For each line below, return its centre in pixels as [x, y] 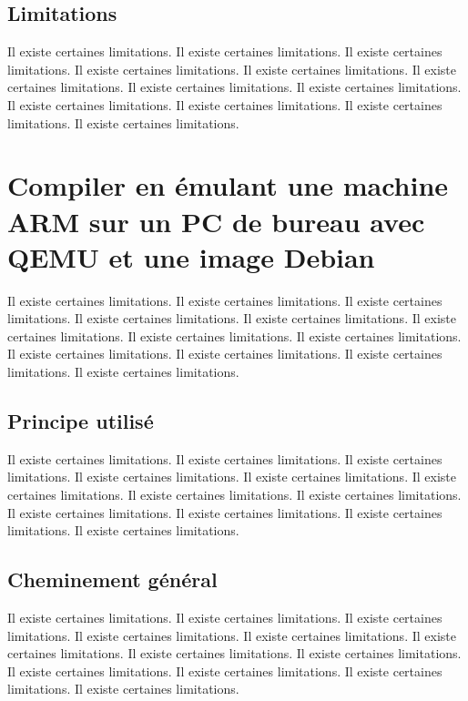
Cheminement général [112, 579]
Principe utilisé [81, 421]
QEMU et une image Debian [191, 256]
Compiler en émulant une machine [228, 185]
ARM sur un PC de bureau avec [216, 221]
